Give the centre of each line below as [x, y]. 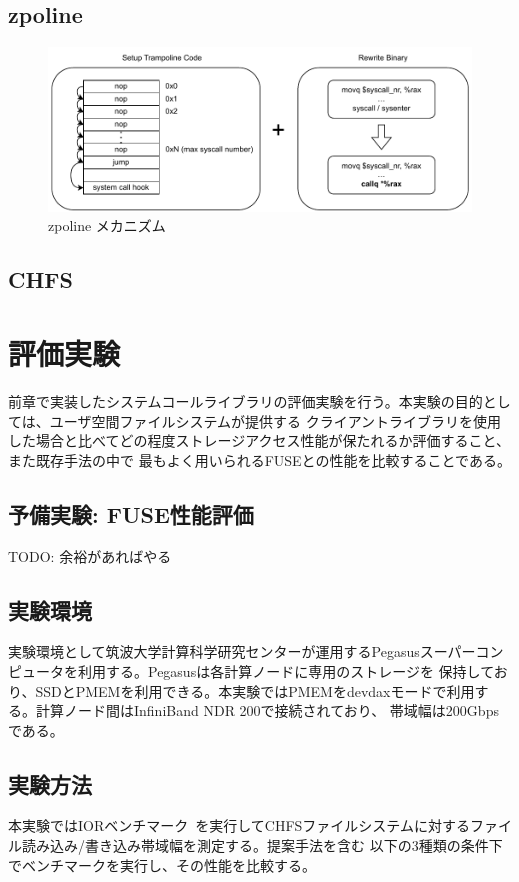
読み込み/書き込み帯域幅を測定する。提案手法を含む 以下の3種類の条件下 [262, 845]
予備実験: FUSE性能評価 [131, 513]
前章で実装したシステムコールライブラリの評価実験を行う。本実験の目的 [245, 400]
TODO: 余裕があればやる [90, 555]
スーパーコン [461, 651]
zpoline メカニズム [107, 225]
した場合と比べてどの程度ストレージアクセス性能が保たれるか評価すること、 [259, 440]
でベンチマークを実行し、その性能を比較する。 [162, 864]
